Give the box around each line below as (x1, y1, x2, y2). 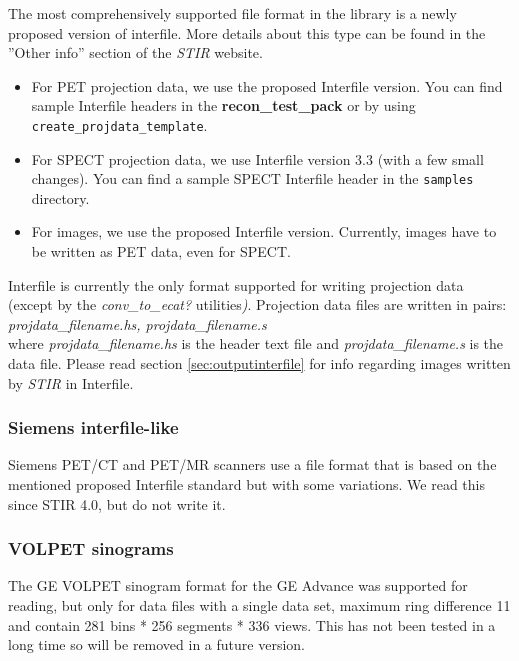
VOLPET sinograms (8, 536, 174, 561)
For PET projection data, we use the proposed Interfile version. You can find (31, 75, 503, 96)
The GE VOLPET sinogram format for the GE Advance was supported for (8, 575, 468, 596)
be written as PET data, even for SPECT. (31, 241, 291, 262)
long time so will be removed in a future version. (8, 634, 305, 655)
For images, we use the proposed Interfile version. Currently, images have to (31, 221, 497, 242)
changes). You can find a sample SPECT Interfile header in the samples (31, 168, 474, 189)
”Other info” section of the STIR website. (8, 42, 263, 63)
